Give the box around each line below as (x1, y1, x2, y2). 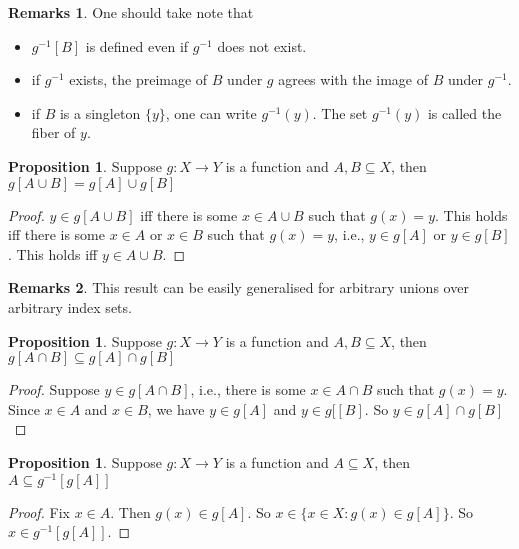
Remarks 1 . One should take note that (8, 2, 254, 22)
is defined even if (85, 35, 189, 56)
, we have (147, 398, 205, 419)
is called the (427, 102, 502, 123)
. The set (312, 102, 368, 123)
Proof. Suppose (8, 379, 100, 400)
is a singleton (59, 102, 141, 123)
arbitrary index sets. (8, 296, 132, 317)
